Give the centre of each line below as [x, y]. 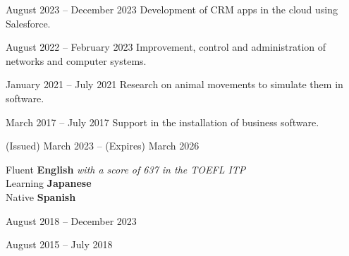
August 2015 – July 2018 [59, 244]
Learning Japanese [49, 183]
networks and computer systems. [76, 60]
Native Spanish [41, 196]
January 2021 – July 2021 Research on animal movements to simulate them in [174, 84]
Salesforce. [28, 23]
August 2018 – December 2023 [71, 220]
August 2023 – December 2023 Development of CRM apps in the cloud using [172, 9]
